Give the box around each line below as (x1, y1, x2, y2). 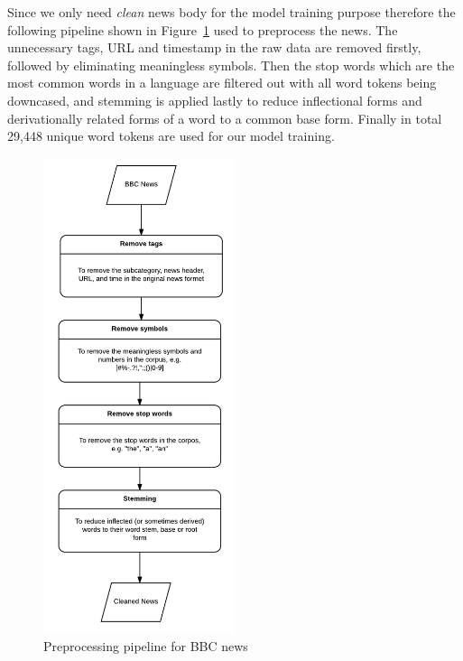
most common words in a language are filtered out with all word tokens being (7, 73, 437, 92)
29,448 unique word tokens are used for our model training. (7, 126, 335, 145)
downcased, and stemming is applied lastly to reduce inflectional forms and (7, 90, 422, 109)
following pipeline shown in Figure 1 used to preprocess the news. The (7, 20, 398, 39)
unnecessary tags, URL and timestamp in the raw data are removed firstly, (7, 38, 421, 57)
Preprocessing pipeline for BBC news (43, 637, 248, 656)
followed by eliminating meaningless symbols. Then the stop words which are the (7, 55, 455, 74)
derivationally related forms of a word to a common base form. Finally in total (7, 108, 442, 127)
